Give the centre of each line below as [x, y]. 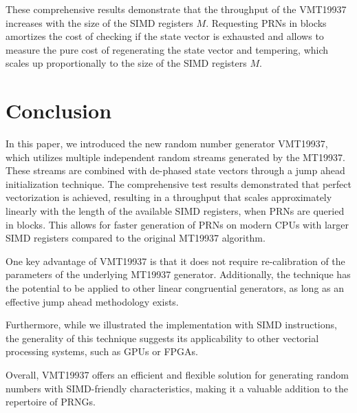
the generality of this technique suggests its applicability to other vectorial [162, 338]
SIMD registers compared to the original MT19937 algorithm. [136, 238]
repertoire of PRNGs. [51, 402]
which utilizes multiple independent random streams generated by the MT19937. [175, 157]
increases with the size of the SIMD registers [99, 22]
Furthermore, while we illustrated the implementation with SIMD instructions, [171, 325]
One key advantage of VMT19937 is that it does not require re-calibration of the [175, 261]
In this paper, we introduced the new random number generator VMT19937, [167, 144]
